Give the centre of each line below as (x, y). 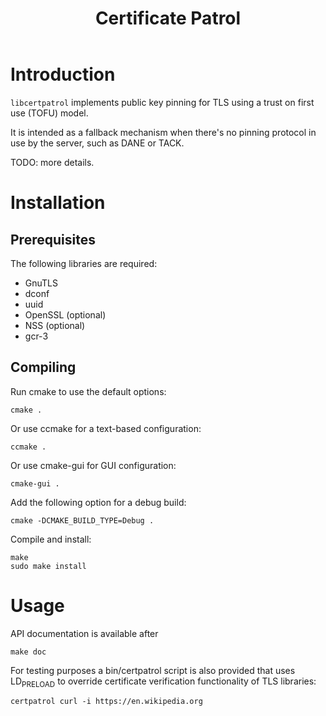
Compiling (43, 367)
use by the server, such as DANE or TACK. (97, 143)
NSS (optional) (55, 325)
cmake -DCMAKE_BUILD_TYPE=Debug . (82, 520)
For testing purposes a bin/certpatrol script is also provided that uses (153, 670)
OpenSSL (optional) (65, 314)
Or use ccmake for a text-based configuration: (106, 428)
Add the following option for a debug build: (98, 502)
